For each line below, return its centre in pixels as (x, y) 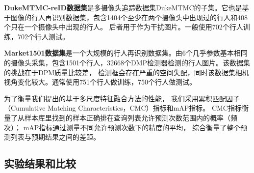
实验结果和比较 (40, 163)
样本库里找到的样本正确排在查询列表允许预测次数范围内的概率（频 (131, 117)
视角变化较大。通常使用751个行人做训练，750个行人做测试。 (100, 82)
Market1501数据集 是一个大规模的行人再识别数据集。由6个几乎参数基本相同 (126, 53)
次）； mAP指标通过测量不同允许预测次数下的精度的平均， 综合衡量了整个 (122, 127)
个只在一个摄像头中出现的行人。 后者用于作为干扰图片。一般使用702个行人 (124, 27)
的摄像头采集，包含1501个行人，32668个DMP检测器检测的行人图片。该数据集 (127, 62)
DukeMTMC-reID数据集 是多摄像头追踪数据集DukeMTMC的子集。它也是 (123, 7)
